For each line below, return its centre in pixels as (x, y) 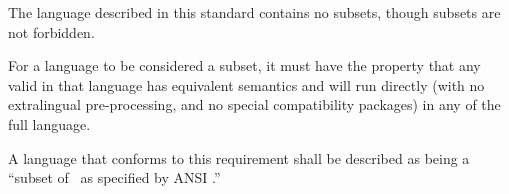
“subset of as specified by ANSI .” (114, 177)
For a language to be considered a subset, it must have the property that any (244, 65)
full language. (49, 123)
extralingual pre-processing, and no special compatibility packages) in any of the (254, 104)
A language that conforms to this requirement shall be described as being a (239, 157)
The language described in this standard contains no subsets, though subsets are (254, 12)
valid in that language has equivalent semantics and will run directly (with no (246, 84)
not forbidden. (51, 31)
